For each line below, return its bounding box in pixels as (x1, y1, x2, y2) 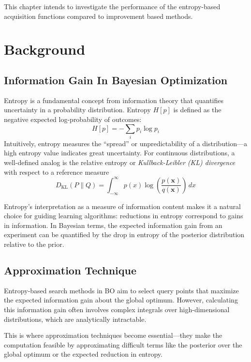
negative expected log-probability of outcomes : (4, 114, 142, 124)
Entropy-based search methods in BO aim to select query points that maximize (4, 285, 239, 295)
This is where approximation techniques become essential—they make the (4, 330, 222, 340)
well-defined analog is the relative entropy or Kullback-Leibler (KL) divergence (4, 157, 236, 167)
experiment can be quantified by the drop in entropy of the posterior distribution (4, 229, 245, 240)
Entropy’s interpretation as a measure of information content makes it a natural (4, 201, 241, 211)
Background (4, 39, 86, 59)
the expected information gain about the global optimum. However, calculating (4, 295, 238, 305)
